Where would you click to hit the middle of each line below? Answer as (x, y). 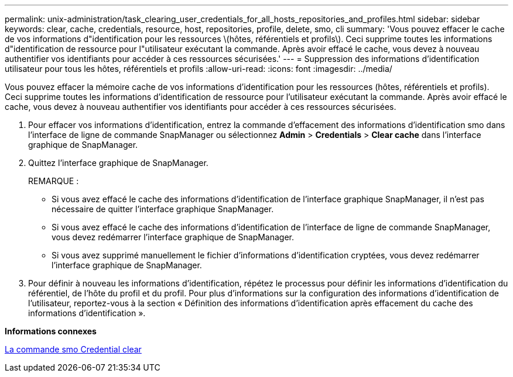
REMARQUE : (54, 181)
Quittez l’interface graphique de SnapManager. (118, 163)
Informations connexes (51, 331)
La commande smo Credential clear (73, 349)
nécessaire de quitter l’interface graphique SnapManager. (163, 209)
